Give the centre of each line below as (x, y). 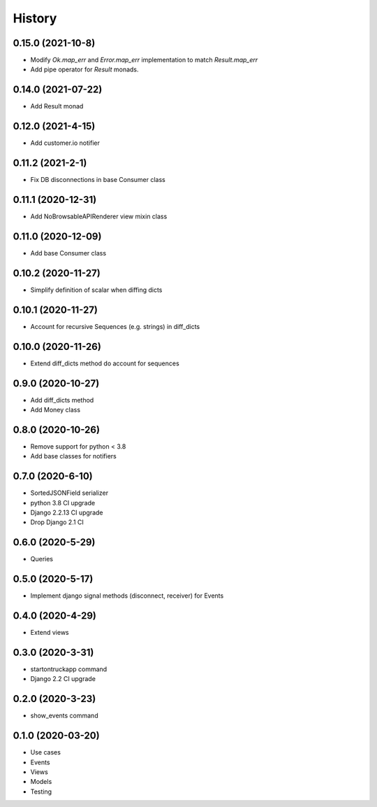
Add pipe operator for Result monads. (84, 69)
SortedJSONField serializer (69, 493)
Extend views (50, 633)
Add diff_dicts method (62, 400)
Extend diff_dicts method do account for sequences (105, 363)
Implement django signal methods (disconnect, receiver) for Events (127, 596)
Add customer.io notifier (65, 143)
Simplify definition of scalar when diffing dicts (96, 290)
